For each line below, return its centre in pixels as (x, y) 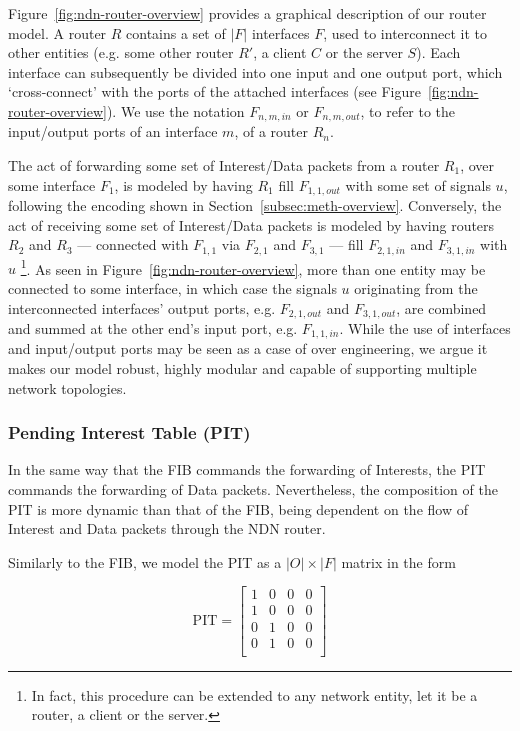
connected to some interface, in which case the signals (172, 287)
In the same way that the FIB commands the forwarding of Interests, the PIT (247, 469)
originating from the (416, 287)
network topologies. (67, 387)
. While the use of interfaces (425, 328)
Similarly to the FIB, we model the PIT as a (145, 561)
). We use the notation (175, 110)
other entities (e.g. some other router (121, 52)
